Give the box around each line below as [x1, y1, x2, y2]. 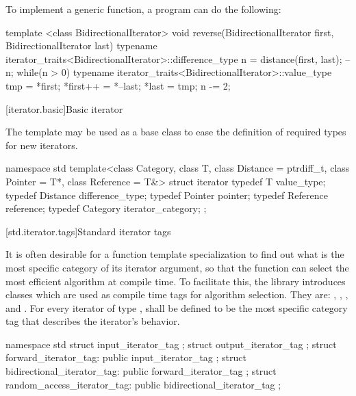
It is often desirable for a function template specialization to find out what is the [5, 247, 344, 261]
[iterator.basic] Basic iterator [5, 101, 123, 116]
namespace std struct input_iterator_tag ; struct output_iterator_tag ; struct [5, 336, 337, 351]
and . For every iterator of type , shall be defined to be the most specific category [5, 300, 348, 315]
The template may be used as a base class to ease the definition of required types [5, 124, 346, 139]
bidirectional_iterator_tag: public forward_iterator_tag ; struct [5, 364, 277, 378]
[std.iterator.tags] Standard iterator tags [5, 224, 171, 238]
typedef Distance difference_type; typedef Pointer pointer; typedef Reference [5, 187, 328, 202]
